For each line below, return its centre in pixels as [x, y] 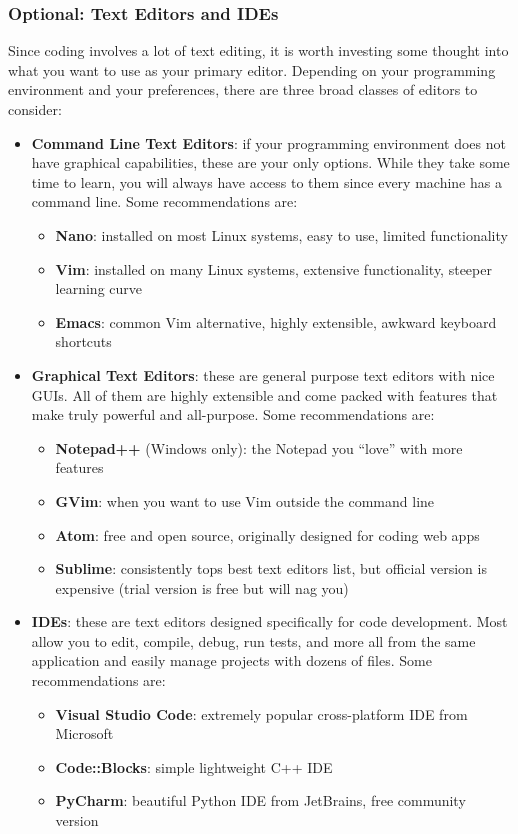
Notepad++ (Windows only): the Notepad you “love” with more [259, 447]
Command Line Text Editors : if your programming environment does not [268, 142]
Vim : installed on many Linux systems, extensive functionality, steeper [273, 268]
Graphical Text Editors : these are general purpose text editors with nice [263, 374]
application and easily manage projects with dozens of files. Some [231, 660]
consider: [35, 109]
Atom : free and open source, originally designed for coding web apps [267, 534]
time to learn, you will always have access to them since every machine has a [266, 181]
